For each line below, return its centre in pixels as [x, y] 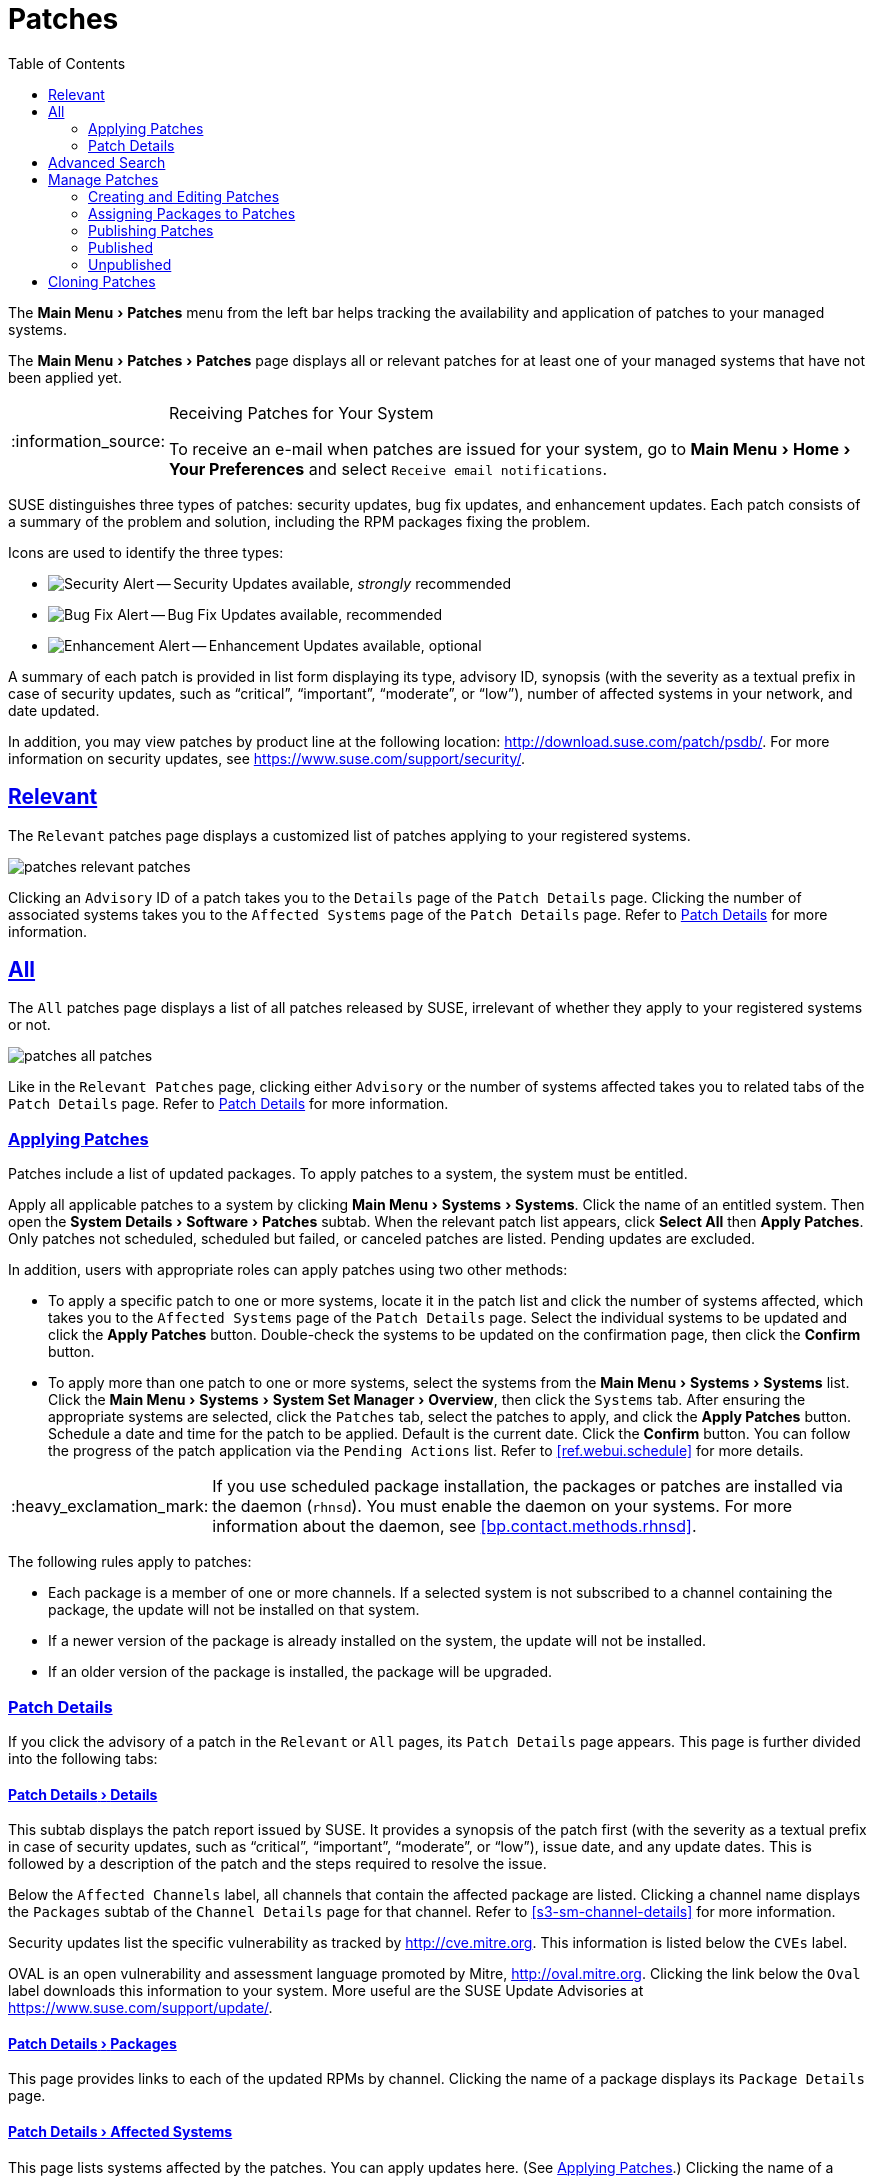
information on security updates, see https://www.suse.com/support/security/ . [267, 758]
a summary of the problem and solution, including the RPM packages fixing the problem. [299, 521]
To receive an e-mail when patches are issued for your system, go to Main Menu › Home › [510, 448]
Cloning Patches [102, 281]
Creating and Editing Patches [184, 196]
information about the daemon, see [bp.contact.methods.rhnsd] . [454, 1526]
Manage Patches [103, 179]
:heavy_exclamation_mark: [110, 1506]
